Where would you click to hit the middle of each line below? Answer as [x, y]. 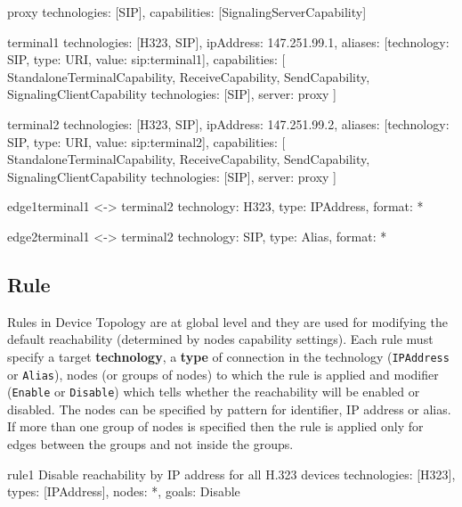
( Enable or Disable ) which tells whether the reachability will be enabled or [214, 392]
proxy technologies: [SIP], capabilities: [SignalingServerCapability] [187, 12]
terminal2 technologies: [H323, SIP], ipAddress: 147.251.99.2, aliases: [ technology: [228, 123]
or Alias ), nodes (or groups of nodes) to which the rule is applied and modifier [223, 374]
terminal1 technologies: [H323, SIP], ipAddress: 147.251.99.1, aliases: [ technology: [228, 41]
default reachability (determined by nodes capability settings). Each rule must [220, 339]
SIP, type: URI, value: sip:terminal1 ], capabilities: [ [146, 59]
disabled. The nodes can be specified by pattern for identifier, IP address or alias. [229, 409]
